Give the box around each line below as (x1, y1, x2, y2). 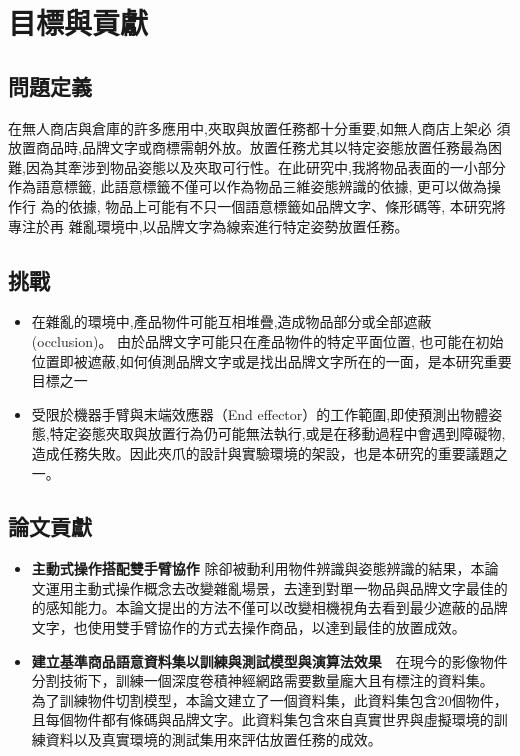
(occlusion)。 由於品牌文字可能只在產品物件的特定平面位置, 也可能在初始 (31, 330, 504, 351)
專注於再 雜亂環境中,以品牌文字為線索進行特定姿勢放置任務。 (8, 215, 409, 236)
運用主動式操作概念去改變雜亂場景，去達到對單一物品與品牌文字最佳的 (45, 577, 508, 598)
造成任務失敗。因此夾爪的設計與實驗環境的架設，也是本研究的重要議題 (31, 442, 494, 463)
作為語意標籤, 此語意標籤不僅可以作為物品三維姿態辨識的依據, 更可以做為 (8, 176, 488, 197)
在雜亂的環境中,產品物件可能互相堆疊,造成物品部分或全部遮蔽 (31, 311, 432, 332)
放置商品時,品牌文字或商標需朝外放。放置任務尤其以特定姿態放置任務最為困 (8, 137, 502, 158)
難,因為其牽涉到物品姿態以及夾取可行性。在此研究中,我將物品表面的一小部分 (8, 156, 506, 177)
